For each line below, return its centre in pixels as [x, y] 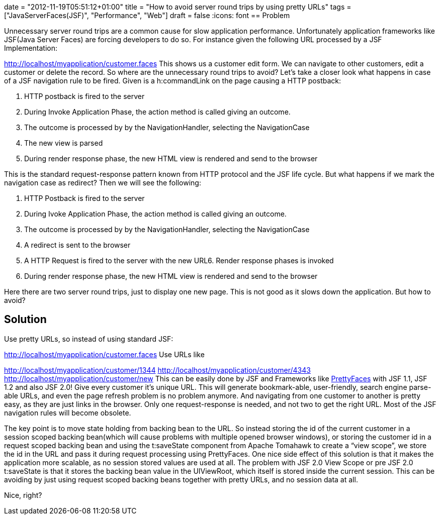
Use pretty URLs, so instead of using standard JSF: [89, 339]
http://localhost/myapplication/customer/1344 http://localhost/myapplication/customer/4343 [157, 370]
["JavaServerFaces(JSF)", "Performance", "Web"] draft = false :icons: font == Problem [147, 15]
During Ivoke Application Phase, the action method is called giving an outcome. [155, 214]
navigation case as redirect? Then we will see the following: [103, 183]
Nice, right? [23, 495]
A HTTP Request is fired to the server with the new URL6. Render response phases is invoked [179, 261]
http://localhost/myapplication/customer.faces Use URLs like [104, 354]
